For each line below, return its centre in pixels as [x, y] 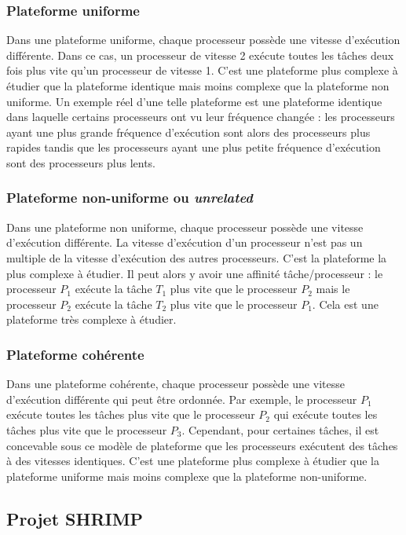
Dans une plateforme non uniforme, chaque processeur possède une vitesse [185, 227]
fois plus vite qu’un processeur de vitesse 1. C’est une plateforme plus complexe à [202, 70]
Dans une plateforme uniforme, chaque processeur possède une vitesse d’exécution [203, 40]
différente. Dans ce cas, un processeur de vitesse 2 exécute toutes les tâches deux [200, 55]
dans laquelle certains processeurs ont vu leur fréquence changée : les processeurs [201, 117]
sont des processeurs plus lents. [81, 162]
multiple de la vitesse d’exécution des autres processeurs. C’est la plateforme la [197, 257]
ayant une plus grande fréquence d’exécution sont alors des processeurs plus [188, 132]
